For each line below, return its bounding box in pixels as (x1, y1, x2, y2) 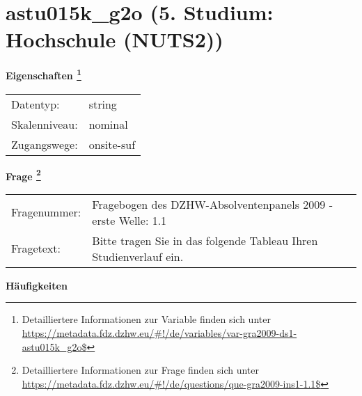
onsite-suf (88, 136, 136, 152)
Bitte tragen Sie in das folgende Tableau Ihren (92, 232, 318, 248)
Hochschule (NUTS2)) (6, 25, 223, 54)
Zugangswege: (11, 136, 78, 152)
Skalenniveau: (11, 116, 78, 132)
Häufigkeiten (6, 278, 68, 292)
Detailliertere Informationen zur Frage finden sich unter (22, 363, 260, 377)
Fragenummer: (11, 204, 81, 221)
